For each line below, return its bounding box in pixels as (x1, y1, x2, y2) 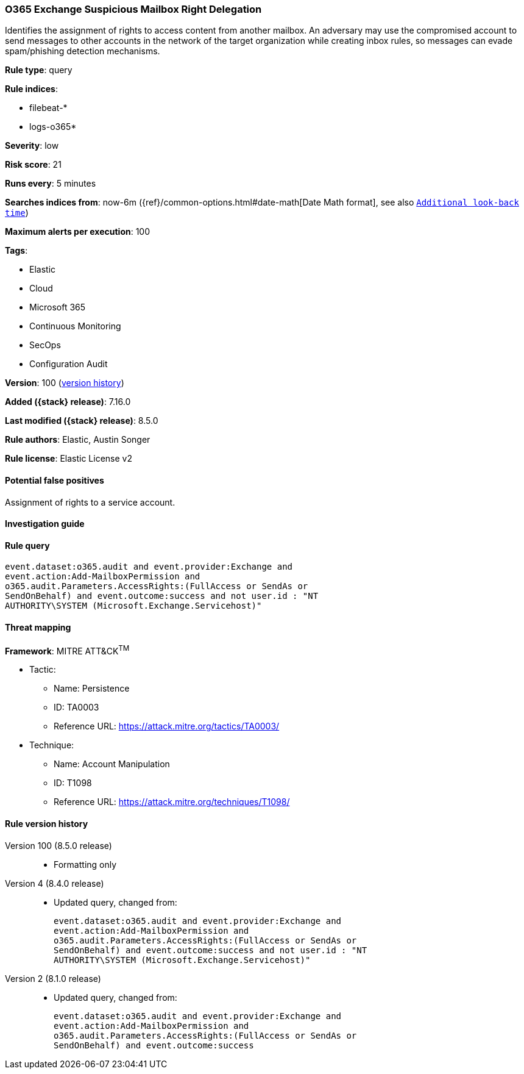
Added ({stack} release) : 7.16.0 (5, 396, 131, 407)
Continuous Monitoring (29, 321, 121, 332)
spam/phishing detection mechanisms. (5, 46, 160, 57)
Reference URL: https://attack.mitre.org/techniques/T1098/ (54, 797, 290, 807)
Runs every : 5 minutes (5, 178, 96, 189)
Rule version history (5, 818, 88, 829)
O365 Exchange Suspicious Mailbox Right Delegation (5, 3, 262, 15)
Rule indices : (5, 84, 58, 95)
